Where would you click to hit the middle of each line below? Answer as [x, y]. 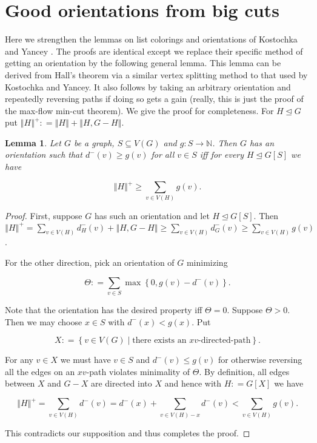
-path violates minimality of [138, 371]
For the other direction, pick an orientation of [90, 262]
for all [163, 154]
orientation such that [44, 154]
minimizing [207, 262]
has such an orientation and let [152, 216]
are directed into [121, 383]
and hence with [193, 383]
